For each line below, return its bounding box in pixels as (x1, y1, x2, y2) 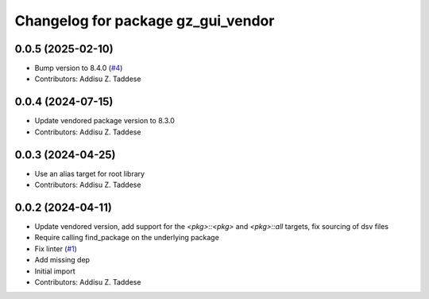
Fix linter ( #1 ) (34, 243, 77, 254)
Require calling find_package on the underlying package (34, 233, 220, 243)
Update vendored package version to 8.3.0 (34, 116, 175, 126)
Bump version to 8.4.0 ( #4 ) (34, 64, 123, 73)
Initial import (34, 266, 75, 276)
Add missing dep (34, 255, 91, 265)
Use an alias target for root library (34, 169, 145, 178)
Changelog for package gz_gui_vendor (14, 12, 275, 29)
